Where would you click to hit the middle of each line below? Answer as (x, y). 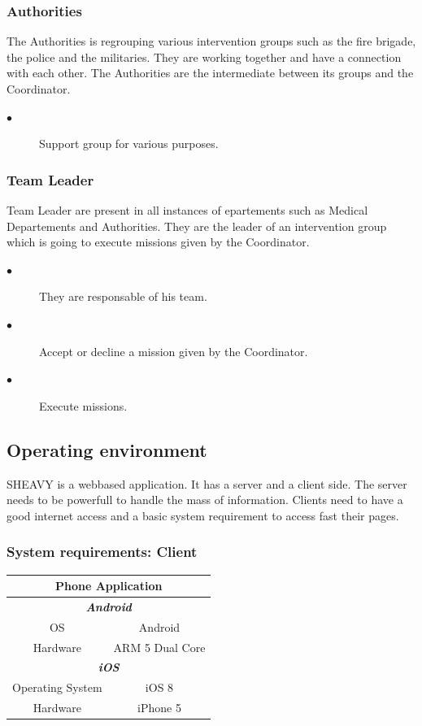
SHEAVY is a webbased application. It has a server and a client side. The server (207, 483)
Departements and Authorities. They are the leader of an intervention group (197, 226)
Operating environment (107, 449)
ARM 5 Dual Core (159, 647)
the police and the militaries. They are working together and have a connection (204, 57)
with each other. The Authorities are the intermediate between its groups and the (210, 73)
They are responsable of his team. (123, 296)
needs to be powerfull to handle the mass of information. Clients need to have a (205, 500)
